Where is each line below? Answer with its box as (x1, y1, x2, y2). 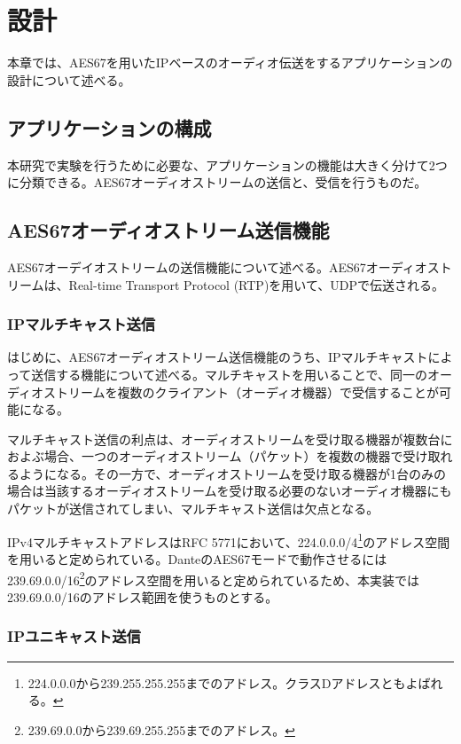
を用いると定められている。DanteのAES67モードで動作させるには (7, 549, 387, 568)
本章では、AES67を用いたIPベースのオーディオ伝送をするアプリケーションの (7, 53, 453, 72)
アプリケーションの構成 (7, 114, 212, 141)
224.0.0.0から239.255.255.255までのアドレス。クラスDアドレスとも (27, 673, 406, 692)
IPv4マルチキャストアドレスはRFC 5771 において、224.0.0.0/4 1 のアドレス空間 (7, 529, 450, 551)
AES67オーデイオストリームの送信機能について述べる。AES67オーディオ (7, 257, 427, 276)
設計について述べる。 (7, 70, 131, 89)
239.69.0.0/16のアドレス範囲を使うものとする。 (7, 587, 278, 606)
